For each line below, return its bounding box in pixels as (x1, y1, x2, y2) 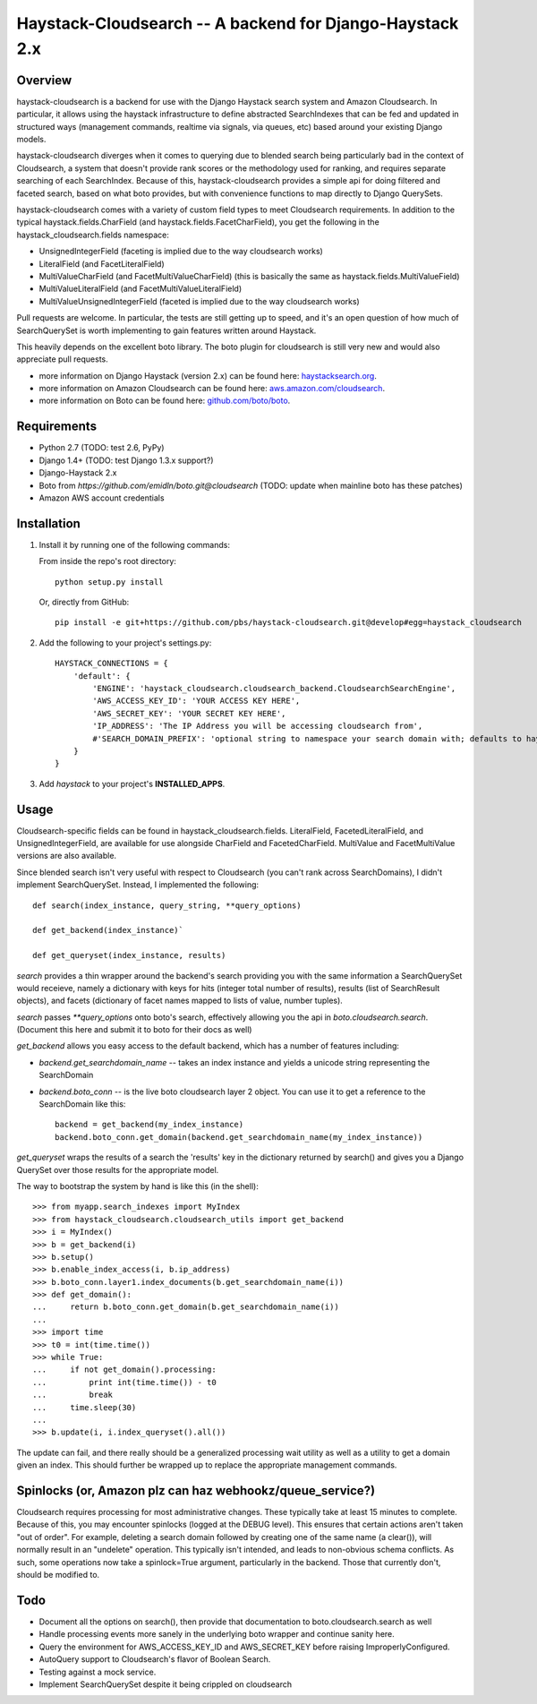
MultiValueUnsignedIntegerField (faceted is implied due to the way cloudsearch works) (38, 295, 360, 306)
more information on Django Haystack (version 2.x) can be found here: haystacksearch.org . (38, 370, 378, 381)
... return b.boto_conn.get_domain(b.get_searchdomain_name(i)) (32, 1302, 339, 1312)
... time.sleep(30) (32, 1402, 137, 1412)
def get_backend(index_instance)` (32, 925, 183, 936)
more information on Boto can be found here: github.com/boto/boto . (38, 395, 291, 407)
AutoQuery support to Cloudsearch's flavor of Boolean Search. (38, 1654, 271, 1665)
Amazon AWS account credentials (38, 492, 165, 503)
